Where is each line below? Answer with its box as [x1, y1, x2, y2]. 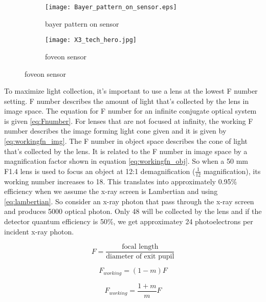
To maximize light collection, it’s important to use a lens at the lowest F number [4, 85, 258, 96]
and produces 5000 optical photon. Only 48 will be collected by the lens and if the [4, 206, 262, 217]
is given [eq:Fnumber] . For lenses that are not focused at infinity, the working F [4, 115, 253, 126]
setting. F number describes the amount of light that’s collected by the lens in [4, 95, 249, 106]
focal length [122, 243, 159, 251]
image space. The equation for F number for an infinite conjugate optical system [4, 105, 257, 116]
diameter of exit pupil [106, 253, 174, 261]
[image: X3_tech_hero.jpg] [45, 36, 137, 44]
